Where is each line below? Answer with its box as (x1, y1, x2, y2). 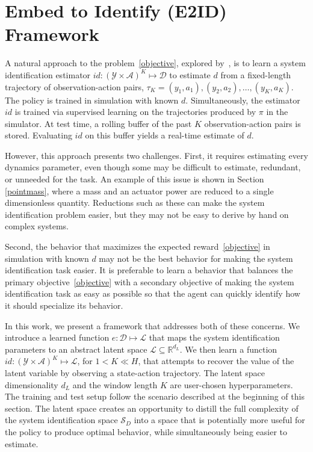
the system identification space (5, 413, 118, 426)
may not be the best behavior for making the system (99, 252, 293, 264)
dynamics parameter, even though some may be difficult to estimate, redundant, (5, 161, 301, 173)
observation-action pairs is (204, 117, 301, 129)
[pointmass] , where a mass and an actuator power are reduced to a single (5, 184, 274, 197)
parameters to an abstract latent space (5, 342, 147, 355)
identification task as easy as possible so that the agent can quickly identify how (5, 287, 300, 300)
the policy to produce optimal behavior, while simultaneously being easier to (5, 425, 287, 438)
